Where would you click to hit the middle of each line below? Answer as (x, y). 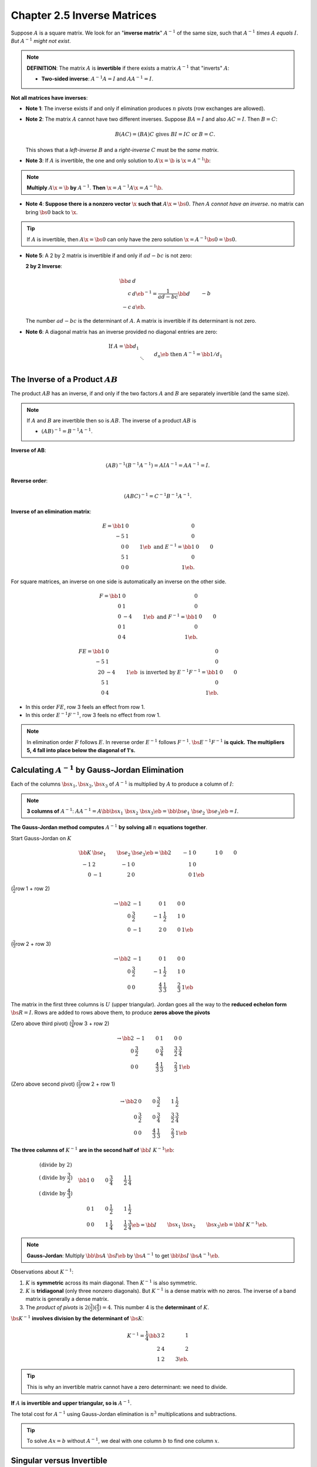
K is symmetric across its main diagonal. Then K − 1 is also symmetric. (112, 1282)
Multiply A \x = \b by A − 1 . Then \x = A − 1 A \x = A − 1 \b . (95, 187)
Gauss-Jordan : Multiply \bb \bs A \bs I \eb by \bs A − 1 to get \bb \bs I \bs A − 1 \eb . (123, 1255)
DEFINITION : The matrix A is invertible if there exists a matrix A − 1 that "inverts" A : (128, 68)
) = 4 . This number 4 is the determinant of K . (154, 1307)
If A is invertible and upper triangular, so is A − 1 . (71, 1403)
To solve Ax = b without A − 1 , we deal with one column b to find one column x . (123, 1441)
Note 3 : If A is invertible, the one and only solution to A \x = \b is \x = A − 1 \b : (118, 160)
